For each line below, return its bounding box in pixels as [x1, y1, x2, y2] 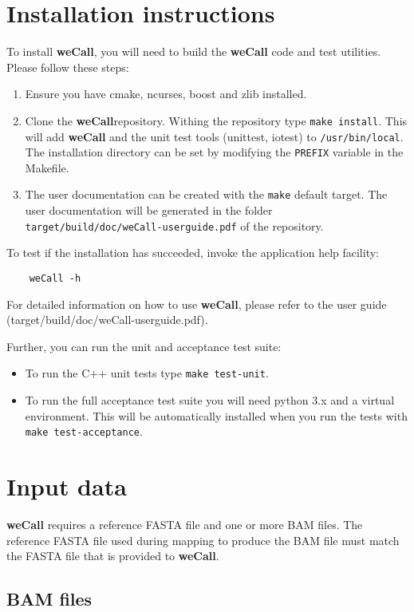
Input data [6, 470, 127, 503]
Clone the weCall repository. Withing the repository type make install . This [25, 112, 408, 128]
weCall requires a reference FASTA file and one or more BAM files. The [6, 516, 363, 533]
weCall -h [29, 272, 81, 284]
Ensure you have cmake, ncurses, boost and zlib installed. [25, 85, 307, 102]
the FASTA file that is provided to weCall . [6, 547, 219, 564]
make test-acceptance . [25, 423, 143, 440]
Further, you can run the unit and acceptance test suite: [6, 338, 282, 354]
